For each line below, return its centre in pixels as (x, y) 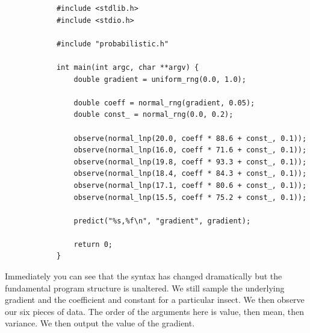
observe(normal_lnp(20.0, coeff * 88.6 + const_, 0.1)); (190, 138)
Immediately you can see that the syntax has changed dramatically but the (144, 276)
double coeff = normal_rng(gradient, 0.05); (164, 103)
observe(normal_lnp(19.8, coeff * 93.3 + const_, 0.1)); (190, 162)
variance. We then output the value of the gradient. (100, 323)
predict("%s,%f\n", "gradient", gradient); (162, 221)
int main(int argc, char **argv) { (128, 67)
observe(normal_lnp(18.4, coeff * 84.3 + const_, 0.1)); (190, 174)
